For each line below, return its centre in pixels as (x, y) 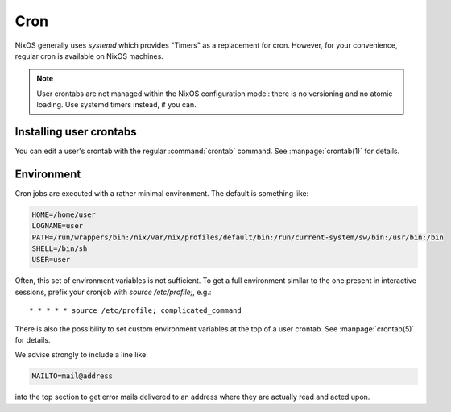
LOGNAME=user (58, 226)
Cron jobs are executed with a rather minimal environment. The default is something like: (162, 193)
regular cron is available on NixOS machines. (89, 56)
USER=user (51, 260)
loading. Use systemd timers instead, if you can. (116, 105)
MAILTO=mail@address (72, 376)
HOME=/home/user (64, 214)
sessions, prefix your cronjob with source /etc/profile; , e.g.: (113, 292)
